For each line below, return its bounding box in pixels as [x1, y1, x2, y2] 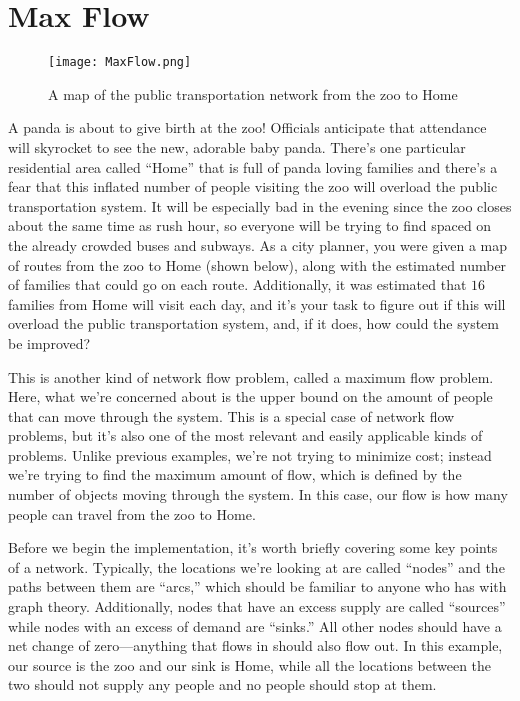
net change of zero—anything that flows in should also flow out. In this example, [8, 635, 503, 656]
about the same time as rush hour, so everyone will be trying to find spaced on [8, 215, 492, 236]
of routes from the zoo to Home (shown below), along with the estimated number [8, 254, 507, 275]
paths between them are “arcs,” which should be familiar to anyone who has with [8, 576, 507, 597]
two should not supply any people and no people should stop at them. [8, 674, 437, 695]
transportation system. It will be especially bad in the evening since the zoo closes [8, 195, 512, 216]
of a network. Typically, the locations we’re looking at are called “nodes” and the [8, 556, 505, 577]
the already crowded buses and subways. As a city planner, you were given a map [8, 234, 508, 255]
